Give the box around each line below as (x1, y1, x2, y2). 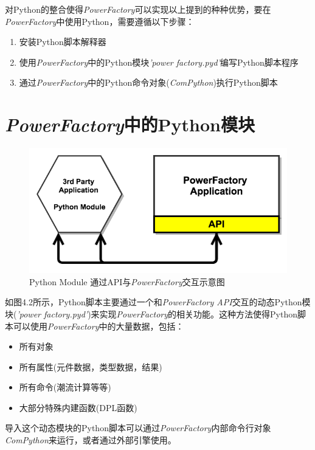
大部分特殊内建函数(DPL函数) (19, 401, 137, 414)
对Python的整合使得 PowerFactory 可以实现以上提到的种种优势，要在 (5, 3, 271, 15)
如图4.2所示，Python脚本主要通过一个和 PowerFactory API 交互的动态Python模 (5, 296, 311, 308)
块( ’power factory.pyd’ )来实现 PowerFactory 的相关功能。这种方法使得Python (5, 307, 297, 320)
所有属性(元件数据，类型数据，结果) (19, 360, 162, 373)
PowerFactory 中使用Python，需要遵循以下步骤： (5, 15, 195, 27)
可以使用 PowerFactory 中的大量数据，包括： (13, 319, 184, 332)
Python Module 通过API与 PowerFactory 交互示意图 (29, 275, 225, 288)
